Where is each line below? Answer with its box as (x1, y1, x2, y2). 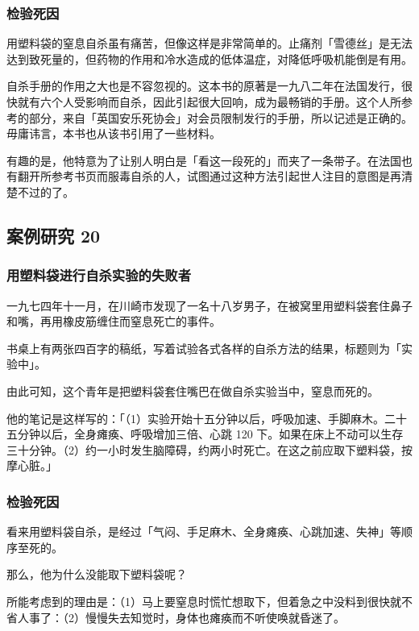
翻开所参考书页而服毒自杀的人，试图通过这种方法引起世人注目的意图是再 (17, 168, 401, 185)
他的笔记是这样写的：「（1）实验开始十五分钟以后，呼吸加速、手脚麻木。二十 (6, 409, 407, 426)
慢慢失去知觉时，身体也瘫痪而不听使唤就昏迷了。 (85, 608, 345, 625)
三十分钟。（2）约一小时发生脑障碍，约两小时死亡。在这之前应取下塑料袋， (6, 441, 401, 458)
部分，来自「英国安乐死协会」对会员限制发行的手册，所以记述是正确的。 (28, 109, 413, 126)
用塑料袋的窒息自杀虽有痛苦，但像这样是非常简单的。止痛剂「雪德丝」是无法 (6, 35, 413, 52)
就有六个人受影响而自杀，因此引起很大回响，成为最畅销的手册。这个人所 (17, 93, 401, 110)
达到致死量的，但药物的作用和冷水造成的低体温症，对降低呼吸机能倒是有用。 (6, 50, 413, 67)
